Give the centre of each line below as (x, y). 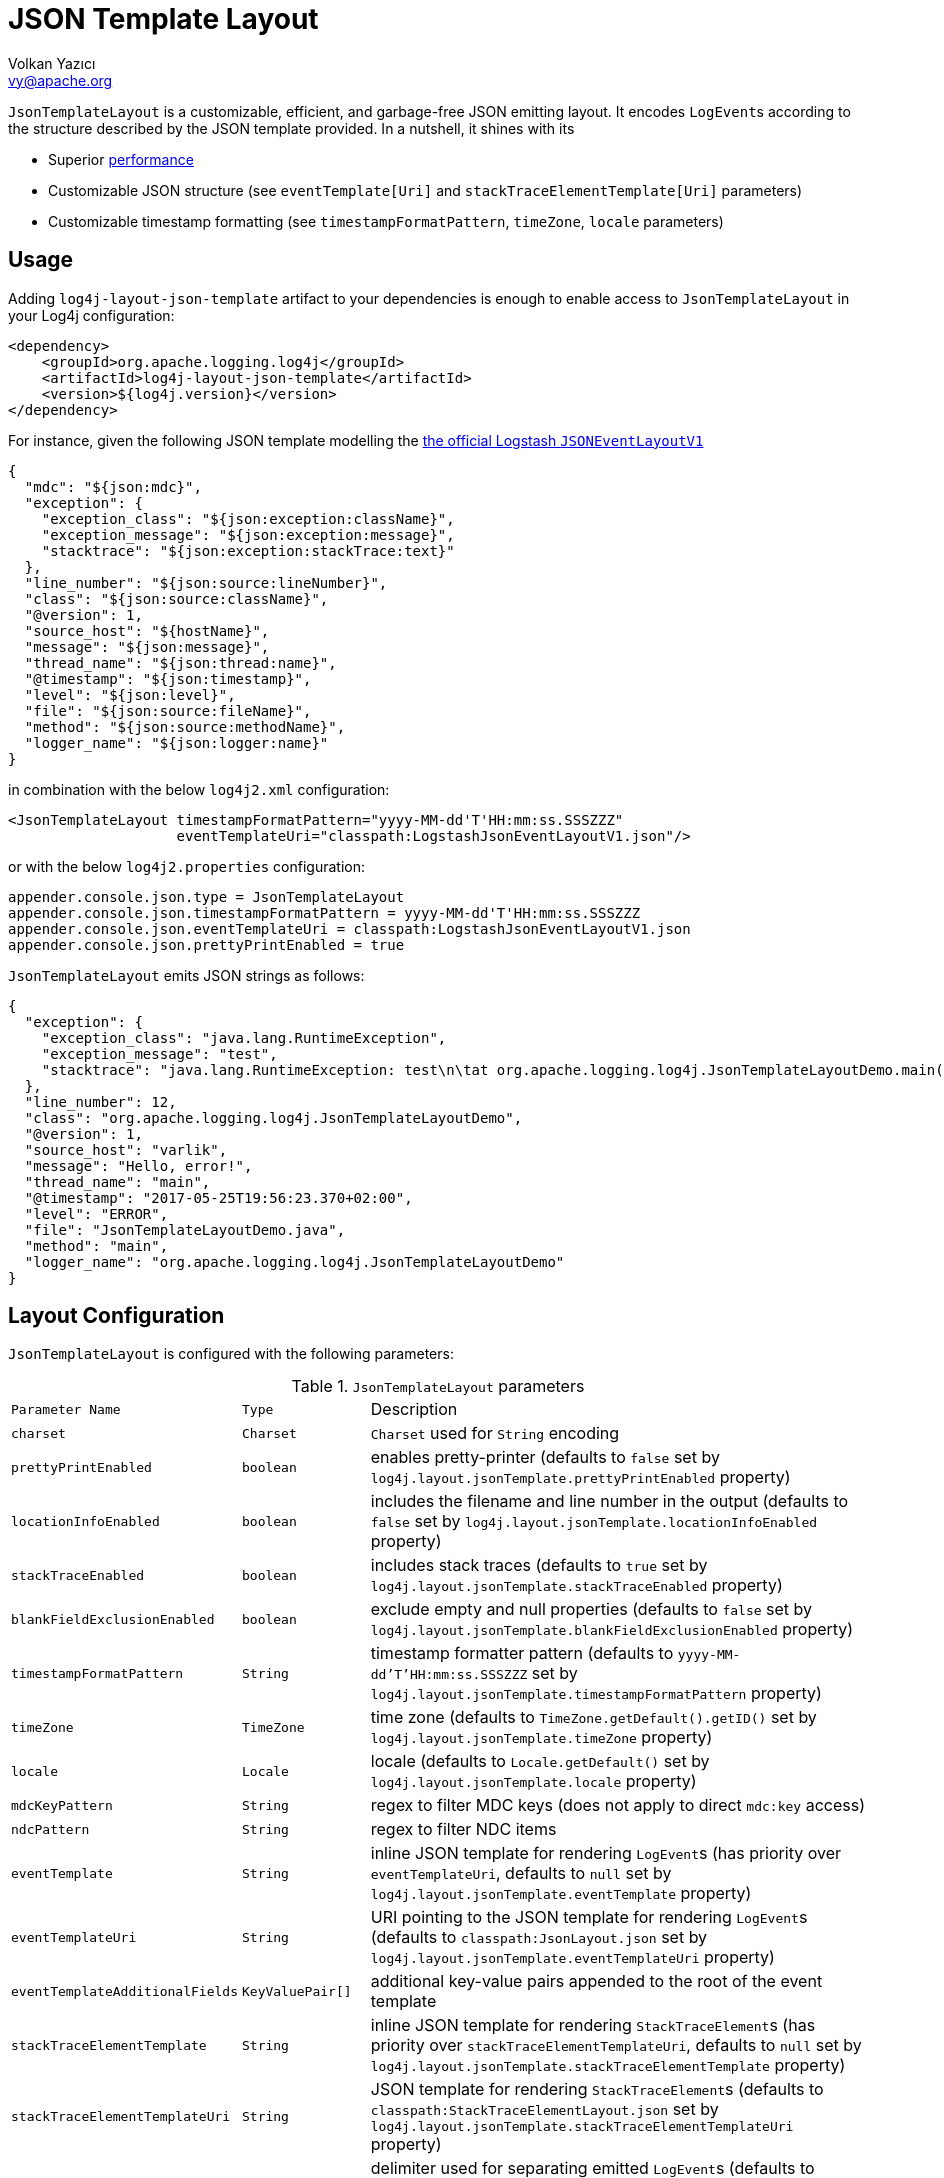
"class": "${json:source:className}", (176, 598)
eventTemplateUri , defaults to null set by (521, 1873)
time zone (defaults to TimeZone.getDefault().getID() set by (593, 1717)
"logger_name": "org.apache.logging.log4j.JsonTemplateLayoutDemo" (294, 1261)
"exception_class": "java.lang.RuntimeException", (244, 1037)
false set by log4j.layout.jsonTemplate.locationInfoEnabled (594, 1521)
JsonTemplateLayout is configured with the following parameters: (231, 1354)
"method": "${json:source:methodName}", (185, 726)
